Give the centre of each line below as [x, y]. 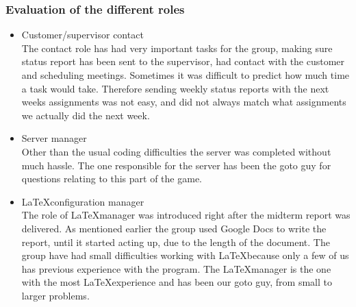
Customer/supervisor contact [82, 35]
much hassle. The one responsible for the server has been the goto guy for [176, 165]
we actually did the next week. [86, 115]
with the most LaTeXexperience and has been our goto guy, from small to [177, 282]
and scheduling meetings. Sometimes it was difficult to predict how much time [186, 75]
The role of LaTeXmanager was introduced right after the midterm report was [186, 215]
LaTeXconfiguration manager [83, 201]
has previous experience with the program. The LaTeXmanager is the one [176, 268]
